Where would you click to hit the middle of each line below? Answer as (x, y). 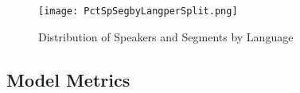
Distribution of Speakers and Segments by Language (166, 36)
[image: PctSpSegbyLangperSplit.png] (138, 11)
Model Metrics (68, 79)
